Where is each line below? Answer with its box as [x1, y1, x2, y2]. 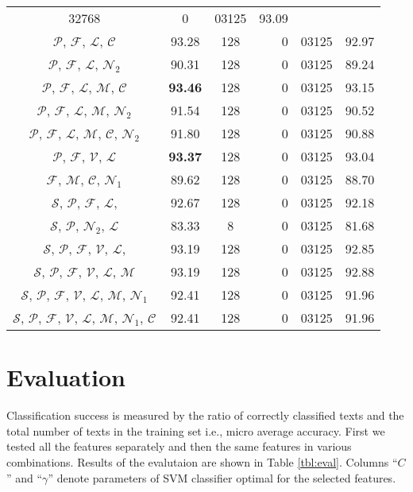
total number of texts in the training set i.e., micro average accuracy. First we [6, 422, 385, 439]
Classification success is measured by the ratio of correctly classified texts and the [6, 407, 404, 424]
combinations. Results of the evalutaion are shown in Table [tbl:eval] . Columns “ [6, 453, 398, 470]
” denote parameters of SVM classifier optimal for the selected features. [48, 469, 396, 486]
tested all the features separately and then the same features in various [6, 438, 352, 455]
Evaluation [6, 361, 125, 393]
